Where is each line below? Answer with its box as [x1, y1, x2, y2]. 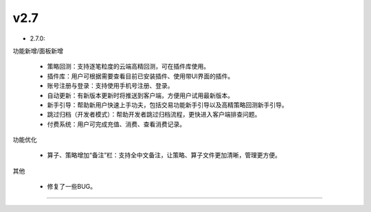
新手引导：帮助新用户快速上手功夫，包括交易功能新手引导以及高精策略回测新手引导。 [47, 100, 288, 109]
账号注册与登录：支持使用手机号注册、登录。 [47, 82, 174, 90]
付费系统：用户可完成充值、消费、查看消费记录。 [47, 120, 185, 128]
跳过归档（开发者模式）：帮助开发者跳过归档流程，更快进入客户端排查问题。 [47, 110, 261, 119]
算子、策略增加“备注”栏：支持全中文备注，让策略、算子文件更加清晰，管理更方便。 [47, 151, 282, 159]
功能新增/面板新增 [12, 47, 64, 55]
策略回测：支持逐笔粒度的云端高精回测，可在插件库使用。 [47, 62, 210, 71]
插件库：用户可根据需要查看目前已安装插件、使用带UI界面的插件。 [47, 72, 234, 80]
